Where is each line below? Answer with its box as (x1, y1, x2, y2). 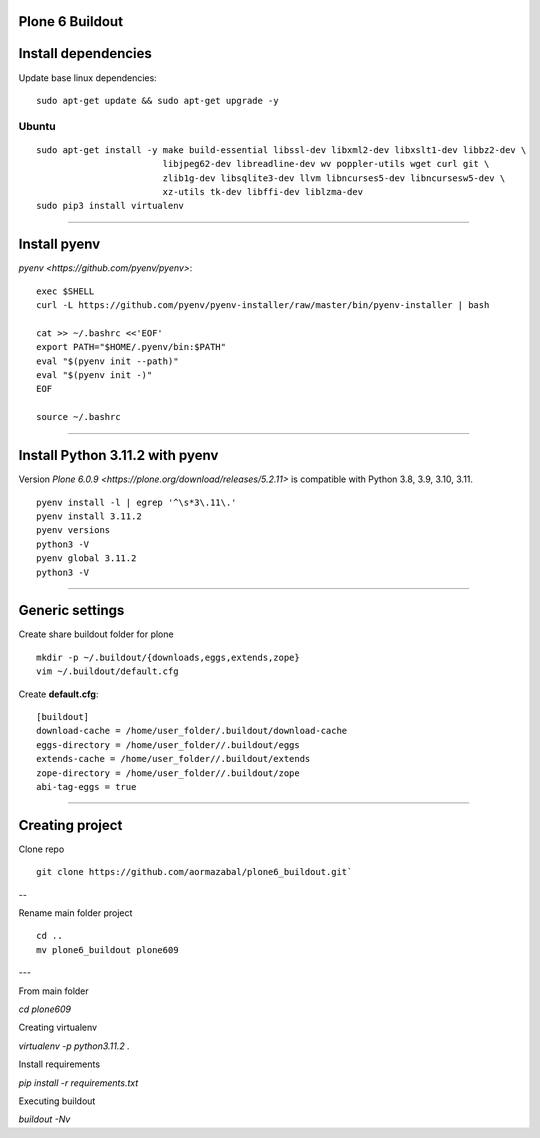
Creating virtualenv (18, 1021, 98, 1034)
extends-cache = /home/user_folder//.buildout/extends (36, 753, 311, 765)
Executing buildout (18, 1095, 96, 1107)
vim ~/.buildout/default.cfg (36, 666, 179, 677)
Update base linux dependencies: (18, 71, 157, 84)
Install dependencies (18, 45, 152, 62)
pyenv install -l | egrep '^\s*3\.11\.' (36, 496, 237, 508)
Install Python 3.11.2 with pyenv (18, 447, 219, 464)
